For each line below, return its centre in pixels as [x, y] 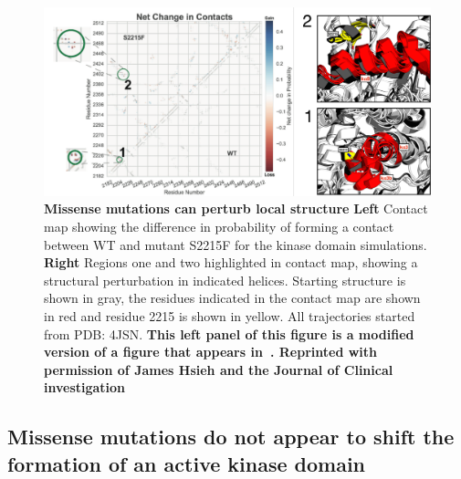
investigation [85, 387]
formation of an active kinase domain [187, 463]
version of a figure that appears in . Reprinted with [211, 352]
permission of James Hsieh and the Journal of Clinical [219, 369]
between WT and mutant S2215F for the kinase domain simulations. [236, 244]
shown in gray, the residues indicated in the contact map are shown [232, 298]
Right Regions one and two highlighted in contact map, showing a [231, 262]
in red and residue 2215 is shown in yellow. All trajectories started [230, 315]
